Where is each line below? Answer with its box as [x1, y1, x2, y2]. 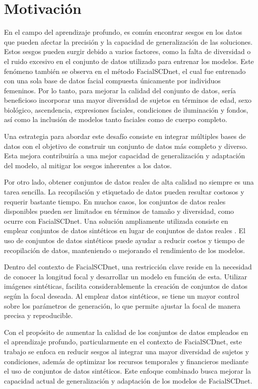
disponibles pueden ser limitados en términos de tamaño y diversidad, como [4, 206, 234, 216]
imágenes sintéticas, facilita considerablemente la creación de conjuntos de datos [4, 281, 248, 291]
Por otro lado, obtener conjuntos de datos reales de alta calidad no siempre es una [4, 177, 254, 187]
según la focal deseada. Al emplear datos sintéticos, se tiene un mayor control [4, 290, 240, 301]
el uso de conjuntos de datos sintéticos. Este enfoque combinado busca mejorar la [4, 366, 251, 376]
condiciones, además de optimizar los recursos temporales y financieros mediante [4, 356, 249, 366]
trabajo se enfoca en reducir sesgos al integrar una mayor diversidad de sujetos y [4, 346, 249, 356]
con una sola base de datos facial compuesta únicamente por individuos [4, 75, 221, 86]
